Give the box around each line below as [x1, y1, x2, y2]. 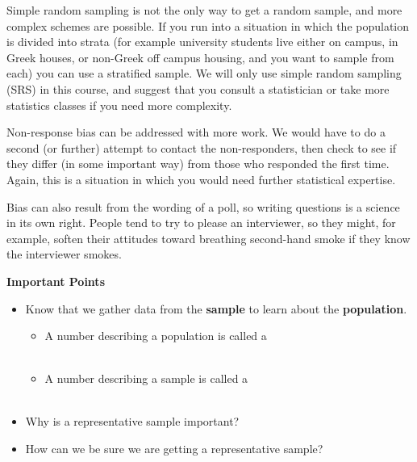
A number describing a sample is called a [44, 370, 248, 387]
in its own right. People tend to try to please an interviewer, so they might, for [6, 214, 396, 231]
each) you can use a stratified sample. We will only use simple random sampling [6, 65, 402, 82]
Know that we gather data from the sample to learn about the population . [25, 300, 407, 317]
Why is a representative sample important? [25, 413, 240, 430]
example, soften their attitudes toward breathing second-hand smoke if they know [6, 229, 411, 246]
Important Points [6, 272, 105, 289]
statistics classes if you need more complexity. [6, 96, 232, 113]
